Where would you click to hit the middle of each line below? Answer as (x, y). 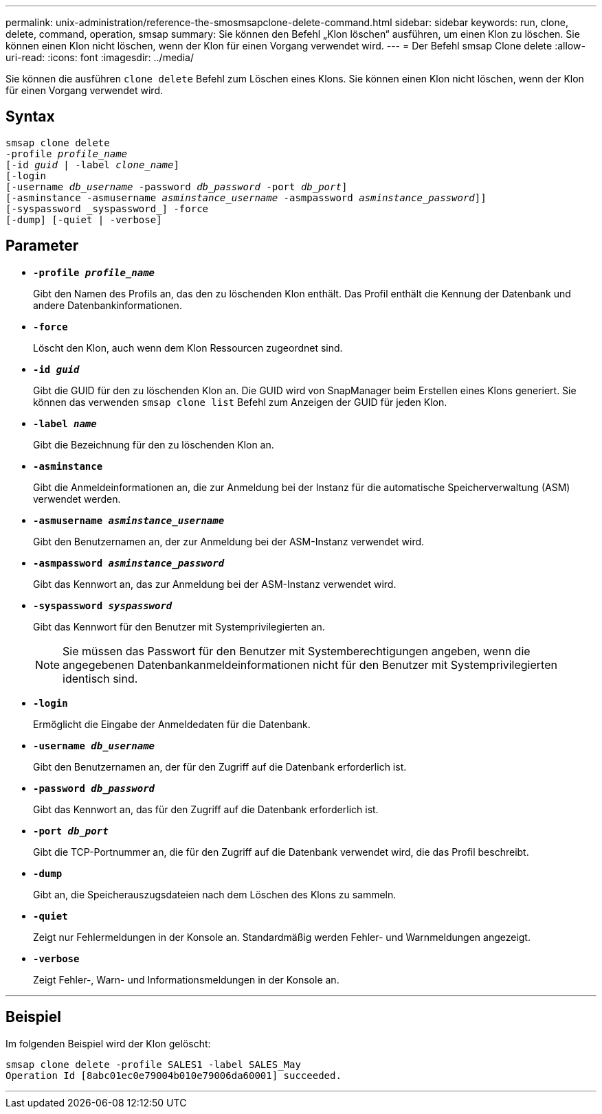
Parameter (42, 246)
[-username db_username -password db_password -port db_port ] (177, 186)
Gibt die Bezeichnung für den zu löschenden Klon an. (154, 444)
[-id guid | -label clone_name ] (92, 164)
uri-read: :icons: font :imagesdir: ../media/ (100, 57)
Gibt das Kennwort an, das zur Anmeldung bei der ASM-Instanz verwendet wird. (215, 584)
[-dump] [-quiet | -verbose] (84, 219)
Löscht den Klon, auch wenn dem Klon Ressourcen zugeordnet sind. (188, 348)
